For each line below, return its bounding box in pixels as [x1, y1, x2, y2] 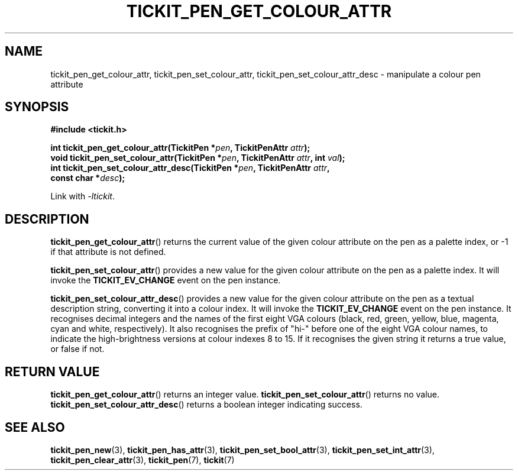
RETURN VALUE [5, 364, 100, 379]
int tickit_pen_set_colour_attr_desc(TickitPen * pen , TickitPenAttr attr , [50, 163, 330, 173]
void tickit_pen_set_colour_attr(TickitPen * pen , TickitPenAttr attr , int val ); [50, 153, 345, 163]
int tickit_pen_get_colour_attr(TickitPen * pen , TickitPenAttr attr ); [50, 143, 310, 153]
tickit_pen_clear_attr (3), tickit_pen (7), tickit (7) [50, 454, 235, 465]
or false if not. [50, 344, 105, 354]
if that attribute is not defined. [50, 247, 166, 257]
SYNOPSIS [5, 99, 69, 115]
